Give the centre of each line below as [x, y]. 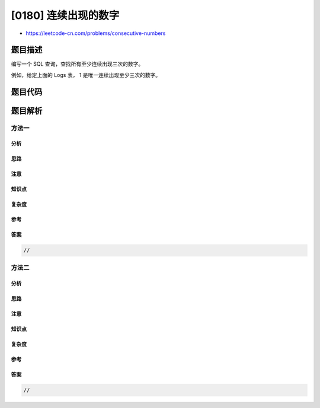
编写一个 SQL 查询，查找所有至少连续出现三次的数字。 [77, 64]
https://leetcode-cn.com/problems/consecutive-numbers [96, 33]
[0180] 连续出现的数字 [65, 15]
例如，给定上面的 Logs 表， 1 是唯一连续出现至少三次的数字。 [86, 75]
